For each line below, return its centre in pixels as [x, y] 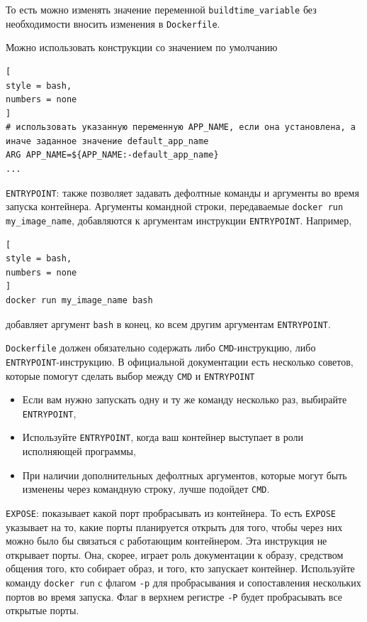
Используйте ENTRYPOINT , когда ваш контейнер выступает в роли [163, 437]
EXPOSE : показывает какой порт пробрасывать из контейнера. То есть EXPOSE [171, 512]
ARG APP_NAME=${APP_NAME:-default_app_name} [112, 155]
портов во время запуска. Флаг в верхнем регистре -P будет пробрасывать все [174, 596]
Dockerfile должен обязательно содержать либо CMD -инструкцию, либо [161, 348]
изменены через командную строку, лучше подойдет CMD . [146, 489]
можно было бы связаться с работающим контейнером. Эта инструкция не [166, 541]
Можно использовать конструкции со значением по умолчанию [142, 47]
